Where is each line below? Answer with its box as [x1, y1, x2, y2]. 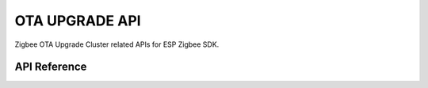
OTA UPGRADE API [14, 12, 142, 29]
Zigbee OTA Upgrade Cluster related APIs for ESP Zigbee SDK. [14, 40, 220, 49]
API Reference [14, 60, 87, 74]
